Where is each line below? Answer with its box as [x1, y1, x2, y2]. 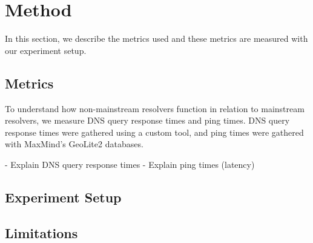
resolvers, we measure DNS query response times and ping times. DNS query [5, 114, 290, 127]
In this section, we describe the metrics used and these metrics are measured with [5, 32, 308, 45]
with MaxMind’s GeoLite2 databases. [5, 138, 143, 150]
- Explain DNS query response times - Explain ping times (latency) [5, 158, 255, 170]
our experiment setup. [5, 44, 87, 56]
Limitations [5, 223, 78, 242]
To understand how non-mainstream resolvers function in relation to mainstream [5, 102, 305, 115]
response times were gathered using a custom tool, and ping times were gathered [5, 125, 304, 138]
